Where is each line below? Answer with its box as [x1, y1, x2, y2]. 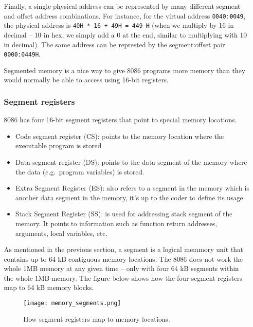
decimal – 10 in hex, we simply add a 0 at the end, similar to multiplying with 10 [4, 29, 247, 39]
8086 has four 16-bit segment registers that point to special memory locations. [4, 115, 237, 125]
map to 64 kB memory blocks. [4, 282, 94, 292]
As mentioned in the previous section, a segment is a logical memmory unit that [4, 244, 243, 254]
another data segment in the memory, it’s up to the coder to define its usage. [15, 192, 245, 202]
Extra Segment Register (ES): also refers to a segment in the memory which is [15, 183, 250, 193]
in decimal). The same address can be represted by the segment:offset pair [4, 39, 225, 49]
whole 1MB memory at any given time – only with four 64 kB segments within [4, 263, 239, 273]
